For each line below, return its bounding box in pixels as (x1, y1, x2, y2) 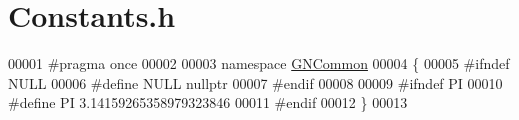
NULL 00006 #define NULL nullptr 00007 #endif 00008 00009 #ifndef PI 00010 (8, 72, 503, 93)
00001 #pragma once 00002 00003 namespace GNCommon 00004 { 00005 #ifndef (8, 53, 510, 74)
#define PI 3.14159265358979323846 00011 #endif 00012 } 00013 (8, 92, 408, 113)
